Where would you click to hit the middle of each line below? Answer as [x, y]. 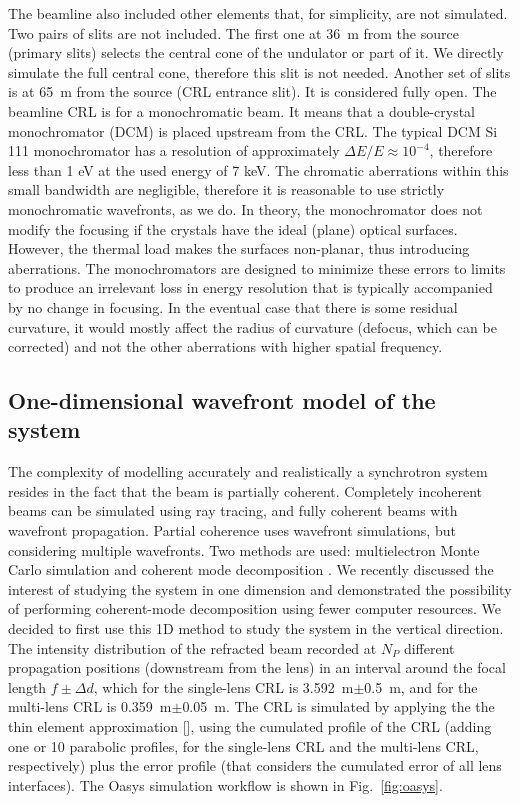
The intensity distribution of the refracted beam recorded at [192, 647]
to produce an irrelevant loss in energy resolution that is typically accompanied [250, 287]
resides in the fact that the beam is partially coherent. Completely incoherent [245, 490]
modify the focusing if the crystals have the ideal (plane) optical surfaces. [233, 228]
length [27, 686]
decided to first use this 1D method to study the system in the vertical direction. [256, 628]
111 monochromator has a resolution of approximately [174, 150]
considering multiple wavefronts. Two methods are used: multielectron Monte [244, 549]
